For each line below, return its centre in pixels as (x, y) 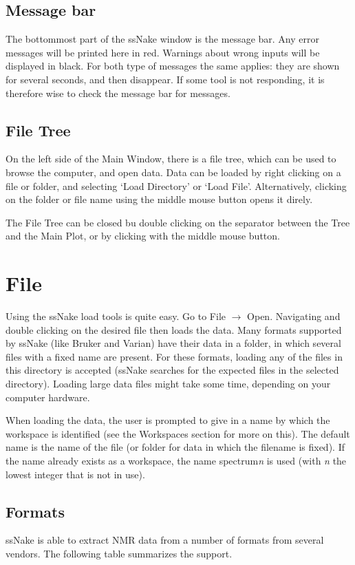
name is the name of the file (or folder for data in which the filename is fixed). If (175, 447)
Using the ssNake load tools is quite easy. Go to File (116, 316)
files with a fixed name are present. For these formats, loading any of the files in (174, 356)
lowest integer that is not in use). (75, 474)
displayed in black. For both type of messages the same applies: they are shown (173, 66)
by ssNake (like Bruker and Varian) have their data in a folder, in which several (173, 343)
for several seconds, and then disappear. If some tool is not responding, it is (165, 79)
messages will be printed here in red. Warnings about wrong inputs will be (163, 52)
